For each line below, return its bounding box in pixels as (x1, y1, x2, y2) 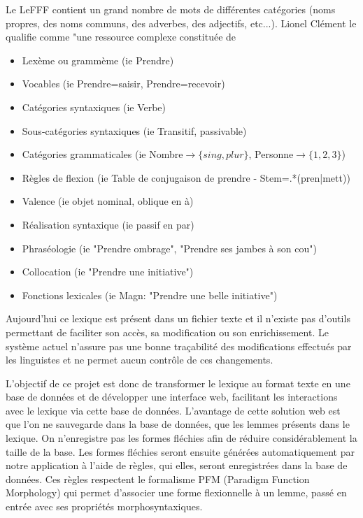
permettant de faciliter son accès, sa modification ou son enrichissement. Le (6, 324, 329, 339)
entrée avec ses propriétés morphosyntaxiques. (6, 499, 203, 514)
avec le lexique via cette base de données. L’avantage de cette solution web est (6, 403, 341, 417)
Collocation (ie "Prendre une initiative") (22, 264, 194, 279)
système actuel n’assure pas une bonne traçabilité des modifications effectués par (6, 338, 352, 353)
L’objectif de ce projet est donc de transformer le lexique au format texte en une (6, 375, 350, 390)
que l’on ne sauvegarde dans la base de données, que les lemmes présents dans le (6, 417, 350, 431)
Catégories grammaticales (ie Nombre (22, 147, 183, 161)
